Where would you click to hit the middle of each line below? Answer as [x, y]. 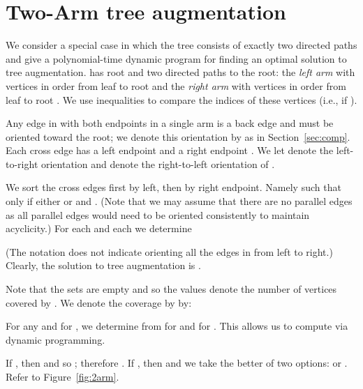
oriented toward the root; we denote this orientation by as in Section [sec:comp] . [178, 136]
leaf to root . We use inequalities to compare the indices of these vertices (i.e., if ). [181, 99]
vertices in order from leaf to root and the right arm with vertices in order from [176, 85]
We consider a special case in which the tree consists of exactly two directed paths [181, 45]
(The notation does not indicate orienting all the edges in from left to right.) [169, 251]
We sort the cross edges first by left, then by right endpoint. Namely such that [173, 187]
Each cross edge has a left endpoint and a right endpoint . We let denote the [170, 150]
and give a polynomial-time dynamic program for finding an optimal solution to [176, 58]
